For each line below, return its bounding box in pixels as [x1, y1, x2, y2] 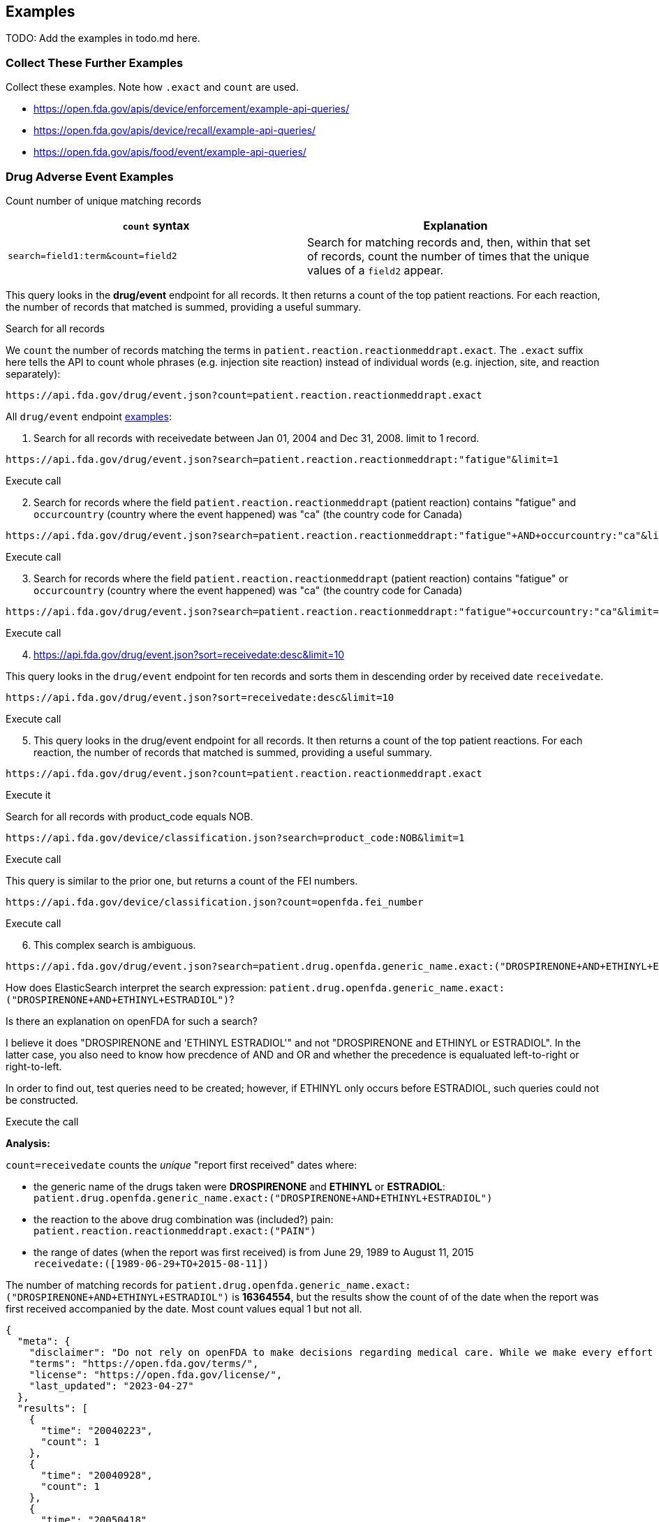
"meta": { [17, 1335, 71, 1347]
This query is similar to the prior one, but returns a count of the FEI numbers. [6, 874, 358, 887]
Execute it [6, 788, 51, 801]
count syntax [122, 218, 190, 232]
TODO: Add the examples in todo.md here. [6, 32, 200, 45]
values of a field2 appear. [307, 263, 444, 277]
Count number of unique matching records [6, 194, 202, 207]
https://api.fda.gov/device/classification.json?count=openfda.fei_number [6, 896, 424, 908]
